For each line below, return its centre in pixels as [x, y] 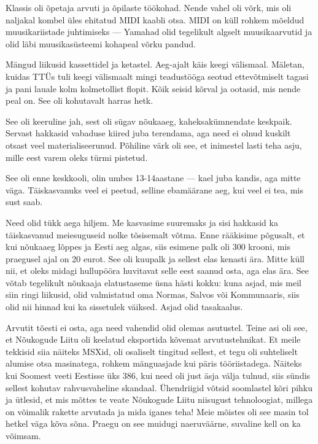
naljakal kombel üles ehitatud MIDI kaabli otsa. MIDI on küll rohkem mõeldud [155, 19]
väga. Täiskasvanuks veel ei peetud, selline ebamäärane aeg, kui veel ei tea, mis [154, 189]
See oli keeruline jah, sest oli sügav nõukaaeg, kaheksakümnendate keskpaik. [149, 121]
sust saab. [24, 202]
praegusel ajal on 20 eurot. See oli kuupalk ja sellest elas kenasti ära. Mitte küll [155, 258]
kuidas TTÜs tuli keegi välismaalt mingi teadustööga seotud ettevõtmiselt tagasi [157, 76]
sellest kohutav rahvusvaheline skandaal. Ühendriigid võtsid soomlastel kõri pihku [159, 387]
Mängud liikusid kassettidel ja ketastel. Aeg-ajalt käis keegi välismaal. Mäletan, [155, 64]
